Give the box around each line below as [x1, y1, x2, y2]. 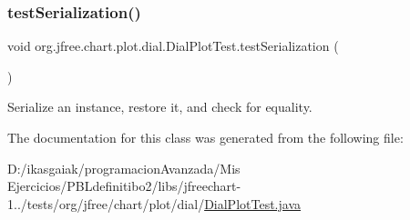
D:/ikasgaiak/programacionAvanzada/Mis [7, 158, 241, 177]
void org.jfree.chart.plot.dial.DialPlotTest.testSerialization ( [7, 36, 339, 55]
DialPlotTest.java [204, 194, 302, 213]
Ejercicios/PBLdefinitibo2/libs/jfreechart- [7, 176, 241, 195]
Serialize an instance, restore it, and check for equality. [7, 97, 313, 116]
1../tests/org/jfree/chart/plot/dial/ [7, 194, 205, 213]
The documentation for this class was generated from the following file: [7, 128, 404, 146]
